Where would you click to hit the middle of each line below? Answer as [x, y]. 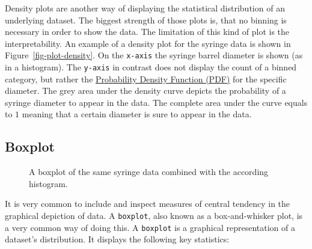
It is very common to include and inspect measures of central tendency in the [148, 204]
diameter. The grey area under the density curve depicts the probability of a [145, 91]
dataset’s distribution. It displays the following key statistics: [117, 239]
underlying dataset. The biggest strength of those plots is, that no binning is [146, 20]
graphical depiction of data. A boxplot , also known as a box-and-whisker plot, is [154, 216]
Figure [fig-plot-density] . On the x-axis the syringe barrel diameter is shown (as [154, 55]
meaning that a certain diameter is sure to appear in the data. [137, 114]
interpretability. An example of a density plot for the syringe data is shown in [148, 43]
